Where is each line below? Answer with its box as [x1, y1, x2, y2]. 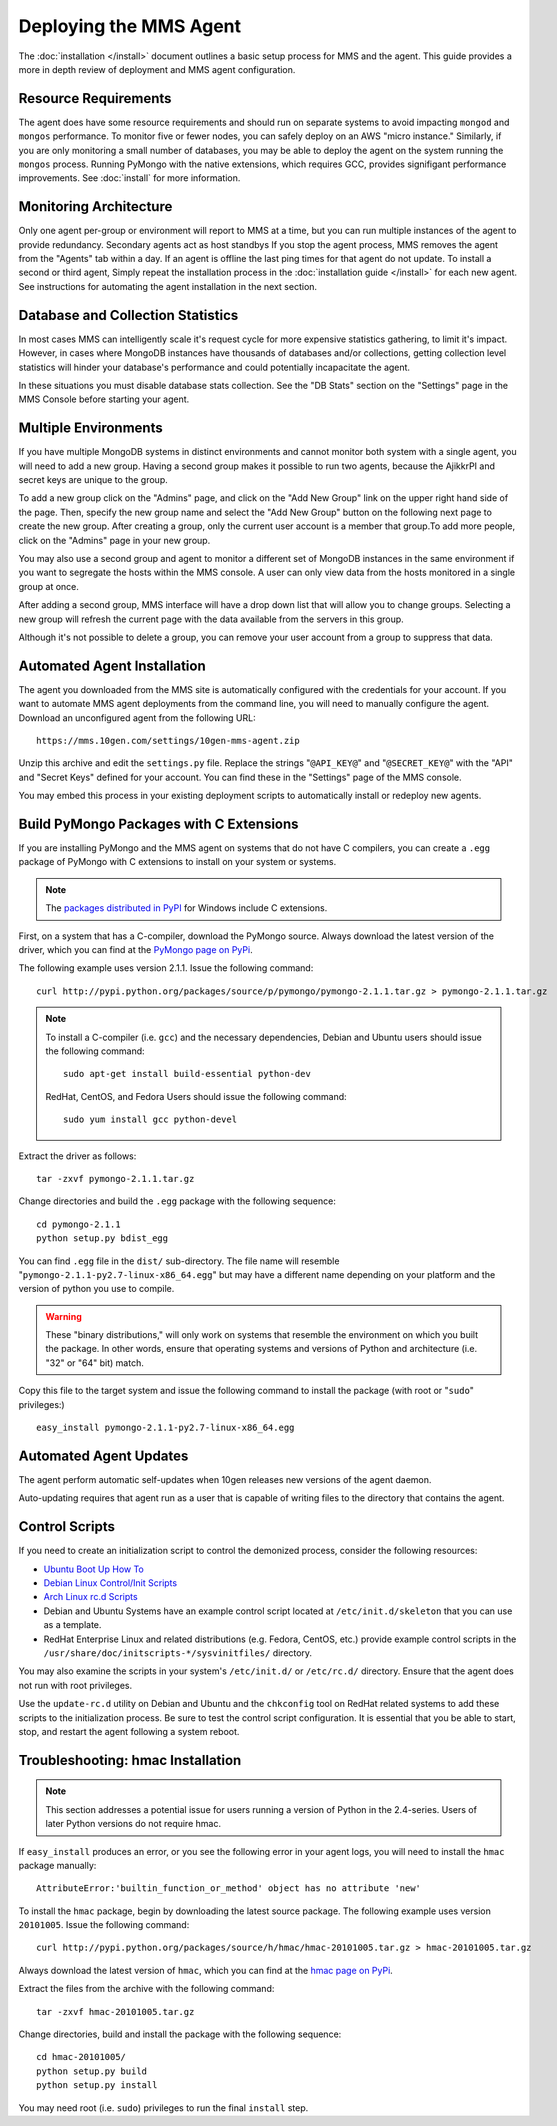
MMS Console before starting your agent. [18, 393, 190, 405]
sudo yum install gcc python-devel [63, 1114, 238, 1125]
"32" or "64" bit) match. [45, 1356, 144, 1369]
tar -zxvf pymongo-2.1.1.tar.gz [36, 1173, 195, 1184]
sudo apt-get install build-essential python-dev [63, 1068, 312, 1080]
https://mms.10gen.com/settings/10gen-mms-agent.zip [36, 735, 300, 747]
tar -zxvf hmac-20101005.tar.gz [36, 2006, 195, 2017]
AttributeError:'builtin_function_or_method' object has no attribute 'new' [36, 1883, 422, 1894]
